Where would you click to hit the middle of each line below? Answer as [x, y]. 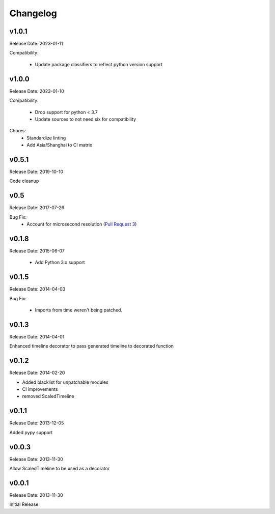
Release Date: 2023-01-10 [37, 91]
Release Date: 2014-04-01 [37, 336]
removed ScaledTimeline [48, 396]
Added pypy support [31, 432]
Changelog [33, 13]
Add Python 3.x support [60, 263]
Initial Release [24, 504]
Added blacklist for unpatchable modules [65, 382]
